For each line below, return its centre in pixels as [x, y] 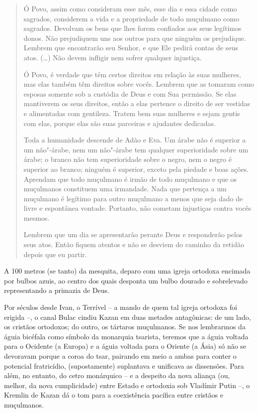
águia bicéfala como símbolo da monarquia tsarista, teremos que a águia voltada [126, 336]
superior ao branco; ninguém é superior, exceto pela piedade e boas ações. [136, 169]
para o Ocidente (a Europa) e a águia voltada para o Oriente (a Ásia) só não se [125, 346]
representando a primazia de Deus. [57, 290]
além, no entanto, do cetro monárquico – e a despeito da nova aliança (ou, [117, 375]
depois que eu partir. [55, 254]
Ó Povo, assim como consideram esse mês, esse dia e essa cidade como [130, 8]
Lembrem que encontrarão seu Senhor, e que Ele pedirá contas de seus [131, 48]
